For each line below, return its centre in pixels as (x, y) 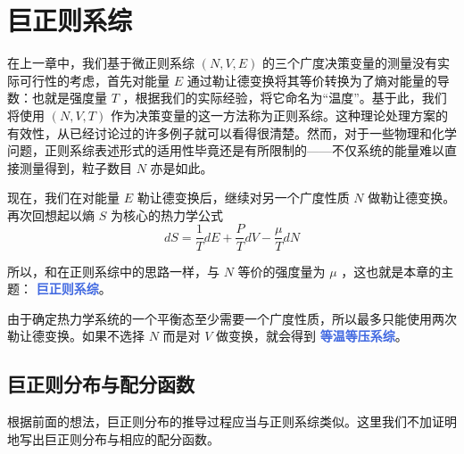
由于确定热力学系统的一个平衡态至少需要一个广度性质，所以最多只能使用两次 (232, 318)
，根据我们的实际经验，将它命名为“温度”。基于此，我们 (285, 98)
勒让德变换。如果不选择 (76, 336)
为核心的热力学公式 (166, 215)
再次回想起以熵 (51, 215)
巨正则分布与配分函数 (101, 384)
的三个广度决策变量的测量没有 (350, 63)
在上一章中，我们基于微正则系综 (101, 63)
